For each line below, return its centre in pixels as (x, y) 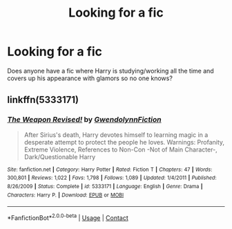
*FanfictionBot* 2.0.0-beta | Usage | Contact (68, 217)
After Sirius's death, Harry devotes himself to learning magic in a (116, 135)
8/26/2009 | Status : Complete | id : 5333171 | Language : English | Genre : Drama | (105, 186)
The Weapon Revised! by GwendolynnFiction (84, 120)
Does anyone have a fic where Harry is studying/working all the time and (110, 71)
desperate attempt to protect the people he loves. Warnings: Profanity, (124, 142)
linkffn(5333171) (43, 100)
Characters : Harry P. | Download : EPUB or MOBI (66, 195)
